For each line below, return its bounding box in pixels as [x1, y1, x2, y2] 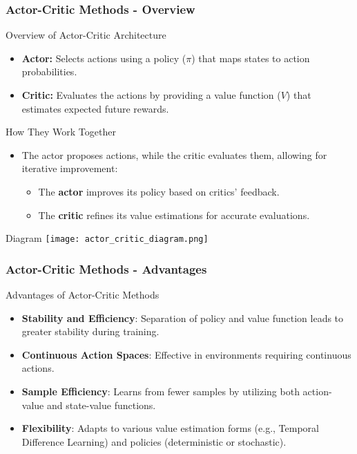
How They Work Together [6, 124, 116, 139]
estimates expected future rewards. [21, 101, 169, 115]
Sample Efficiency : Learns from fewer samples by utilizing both [21, 384, 300, 398]
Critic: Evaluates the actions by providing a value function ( [21, 88, 281, 102]
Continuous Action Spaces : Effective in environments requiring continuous [21, 347, 351, 361]
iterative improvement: [21, 161, 118, 176]
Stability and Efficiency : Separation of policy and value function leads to [21, 310, 344, 325]
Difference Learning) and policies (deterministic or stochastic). [21, 434, 287, 448]
